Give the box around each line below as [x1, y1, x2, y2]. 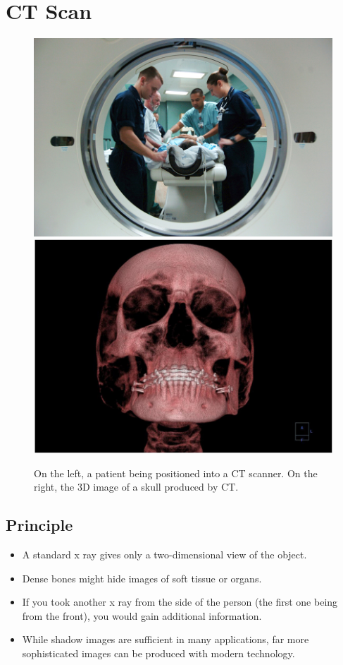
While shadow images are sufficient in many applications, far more [22, 632, 309, 647]
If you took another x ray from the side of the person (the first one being [22, 594, 338, 609]
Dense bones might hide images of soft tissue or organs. [22, 570, 262, 585]
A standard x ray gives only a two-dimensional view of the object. [22, 547, 307, 562]
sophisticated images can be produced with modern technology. [22, 646, 295, 661]
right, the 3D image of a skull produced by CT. [34, 479, 239, 494]
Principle [6, 514, 73, 536]
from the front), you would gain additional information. [22, 608, 262, 623]
